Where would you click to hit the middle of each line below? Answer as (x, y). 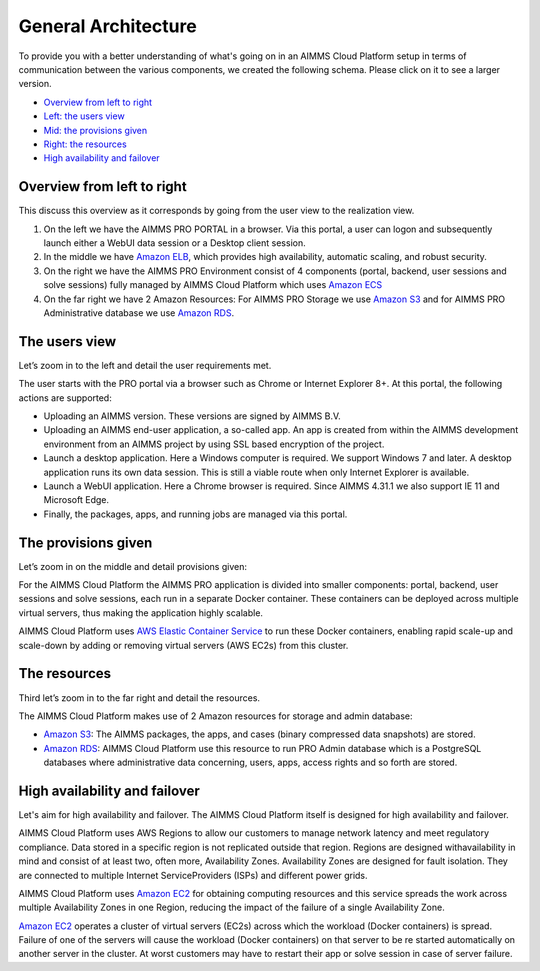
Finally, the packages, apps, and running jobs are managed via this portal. (195, 514)
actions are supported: (65, 397)
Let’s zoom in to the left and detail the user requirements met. (145, 365)
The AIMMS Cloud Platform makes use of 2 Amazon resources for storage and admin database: (216, 716)
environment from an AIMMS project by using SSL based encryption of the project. (214, 444)
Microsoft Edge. (76, 500)
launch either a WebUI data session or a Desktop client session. (174, 242)
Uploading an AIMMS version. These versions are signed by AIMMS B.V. (192, 416)
